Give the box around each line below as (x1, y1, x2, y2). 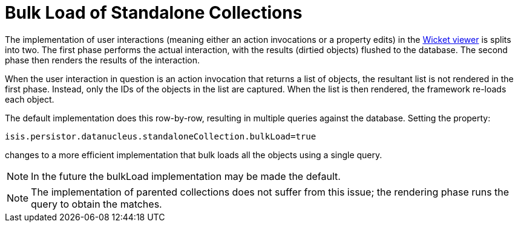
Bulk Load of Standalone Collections (5, 2, 303, 23)
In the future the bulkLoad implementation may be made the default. (31, 170, 341, 182)
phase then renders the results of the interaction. (5, 54, 200, 65)
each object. (5, 94, 54, 104)
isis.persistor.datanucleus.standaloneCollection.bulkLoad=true (5, 131, 316, 141)
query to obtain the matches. (31, 197, 162, 210)
